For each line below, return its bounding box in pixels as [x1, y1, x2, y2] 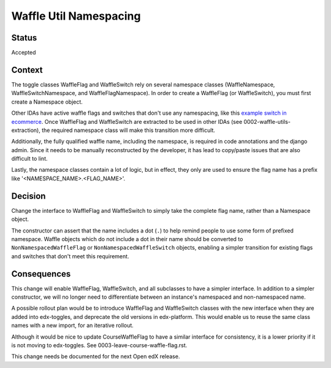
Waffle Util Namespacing [11, 9, 141, 23]
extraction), [11, 126, 41, 134]
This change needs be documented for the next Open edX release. [11, 353, 180, 360]
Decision [11, 191, 46, 201]
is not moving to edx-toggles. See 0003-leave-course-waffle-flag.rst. [11, 341, 188, 349]
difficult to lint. [11, 155, 48, 163]
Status [11, 33, 37, 43]
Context [11, 64, 43, 75]
